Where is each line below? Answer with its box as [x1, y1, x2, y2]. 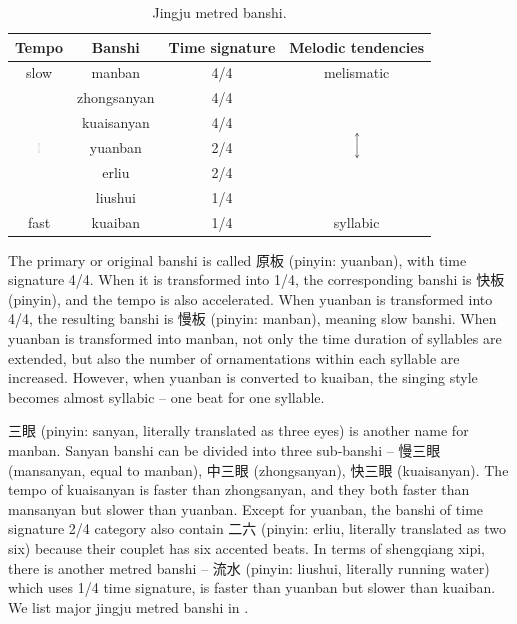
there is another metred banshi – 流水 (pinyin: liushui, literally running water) [8, 557, 490, 578]
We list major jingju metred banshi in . [8, 596, 249, 617]
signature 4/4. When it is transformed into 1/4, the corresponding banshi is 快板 [8, 269, 505, 290]
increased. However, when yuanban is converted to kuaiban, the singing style [8, 367, 478, 388]
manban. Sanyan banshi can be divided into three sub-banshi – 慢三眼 [8, 439, 441, 460]
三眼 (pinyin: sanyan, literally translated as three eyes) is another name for [8, 420, 469, 441]
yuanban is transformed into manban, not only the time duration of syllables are [8, 327, 502, 348]
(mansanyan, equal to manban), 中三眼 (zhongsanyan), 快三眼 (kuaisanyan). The [8, 459, 509, 480]
